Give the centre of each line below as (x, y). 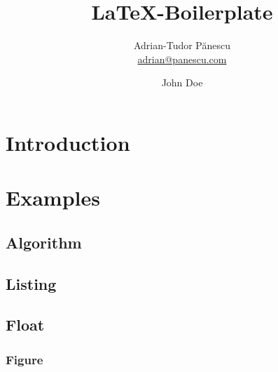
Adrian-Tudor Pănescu (182, 45)
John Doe (182, 82)
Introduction (68, 142)
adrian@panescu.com (182, 59)
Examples (53, 198)
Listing (31, 283)
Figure (25, 359)
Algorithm (44, 242)
